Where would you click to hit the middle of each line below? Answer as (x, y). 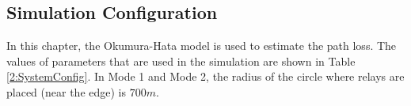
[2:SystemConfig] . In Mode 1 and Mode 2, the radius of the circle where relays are (205, 76)
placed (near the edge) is (66, 91)
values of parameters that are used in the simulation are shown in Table (181, 61)
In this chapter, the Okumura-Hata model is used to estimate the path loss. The (202, 45)
